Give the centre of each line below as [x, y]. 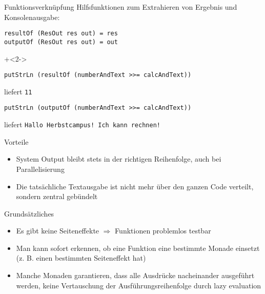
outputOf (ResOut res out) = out [61, 42]
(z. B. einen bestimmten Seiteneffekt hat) [81, 258]
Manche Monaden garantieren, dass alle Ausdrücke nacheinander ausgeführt [135, 275]
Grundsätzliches [29, 213]
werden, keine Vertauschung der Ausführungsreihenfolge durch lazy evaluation [139, 285]
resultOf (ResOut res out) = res [61, 34]
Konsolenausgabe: [32, 17]
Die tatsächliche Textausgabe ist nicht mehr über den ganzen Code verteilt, [135, 186]
